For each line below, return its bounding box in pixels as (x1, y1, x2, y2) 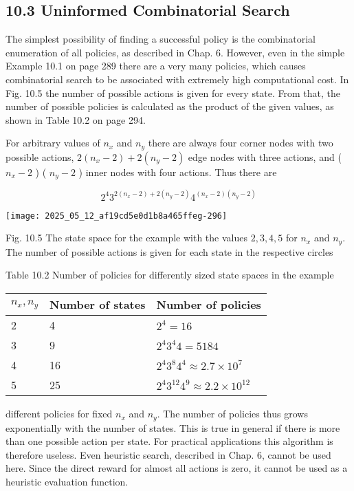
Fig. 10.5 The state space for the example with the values (5, 230, 247, 245)
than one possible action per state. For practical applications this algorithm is (5, 434, 333, 448)
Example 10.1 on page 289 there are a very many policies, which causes (5, 58, 306, 73)
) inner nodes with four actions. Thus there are (78, 164, 277, 179)
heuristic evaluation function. (5, 474, 129, 488)
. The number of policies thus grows (157, 406, 308, 421)
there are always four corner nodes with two (148, 135, 333, 150)
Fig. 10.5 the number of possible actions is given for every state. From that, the (5, 85, 341, 100)
